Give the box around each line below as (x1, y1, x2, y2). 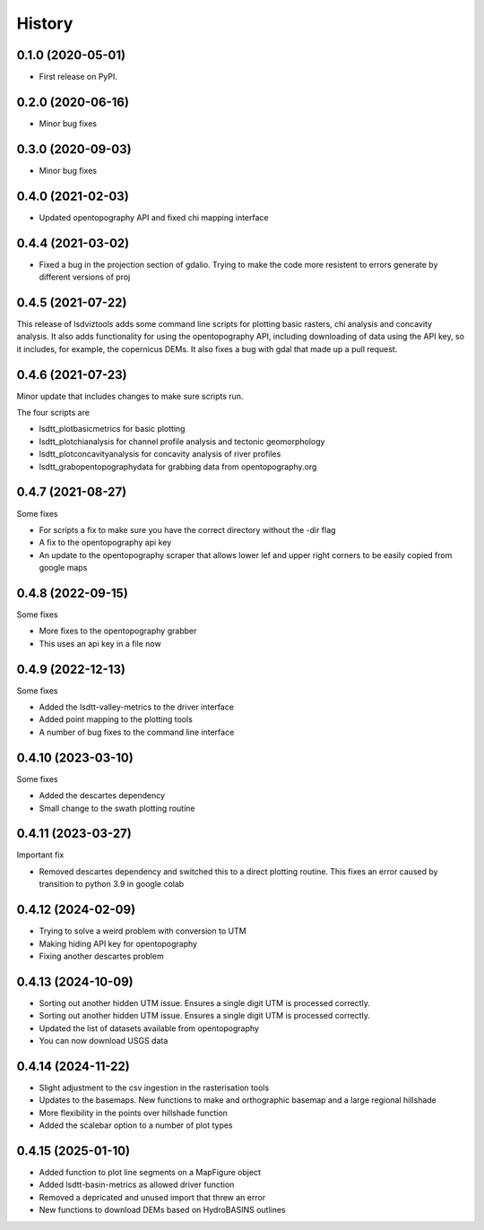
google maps (39, 563, 88, 573)
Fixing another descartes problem (39, 950, 165, 961)
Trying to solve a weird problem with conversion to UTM (39, 925, 246, 936)
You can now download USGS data (39, 1036, 169, 1045)
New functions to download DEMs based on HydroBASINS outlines (39, 1205, 286, 1216)
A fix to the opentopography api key (39, 538, 172, 548)
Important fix (16, 849, 65, 860)
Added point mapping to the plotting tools (39, 714, 193, 725)
